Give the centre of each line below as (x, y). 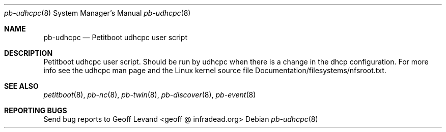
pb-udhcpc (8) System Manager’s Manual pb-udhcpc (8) (97, 13)
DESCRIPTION (29, 53)
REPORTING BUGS (36, 110)
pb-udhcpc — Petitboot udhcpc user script (116, 37)
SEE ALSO (21, 86)
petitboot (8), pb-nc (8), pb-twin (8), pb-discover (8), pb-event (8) (150, 95)
